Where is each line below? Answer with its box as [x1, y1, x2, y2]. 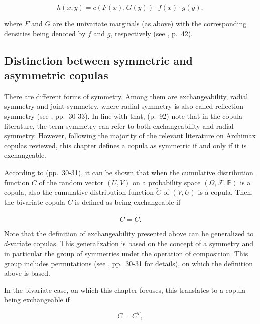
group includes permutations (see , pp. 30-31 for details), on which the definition [4, 258, 253, 268]
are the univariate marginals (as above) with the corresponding [53, 18, 247, 28]
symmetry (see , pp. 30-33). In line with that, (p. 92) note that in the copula [4, 110, 243, 121]
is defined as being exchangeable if [75, 196, 181, 207]
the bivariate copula [4, 196, 65, 207]
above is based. [4, 268, 50, 278]
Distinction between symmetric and [4, 52, 193, 68]
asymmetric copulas [4, 67, 108, 83]
